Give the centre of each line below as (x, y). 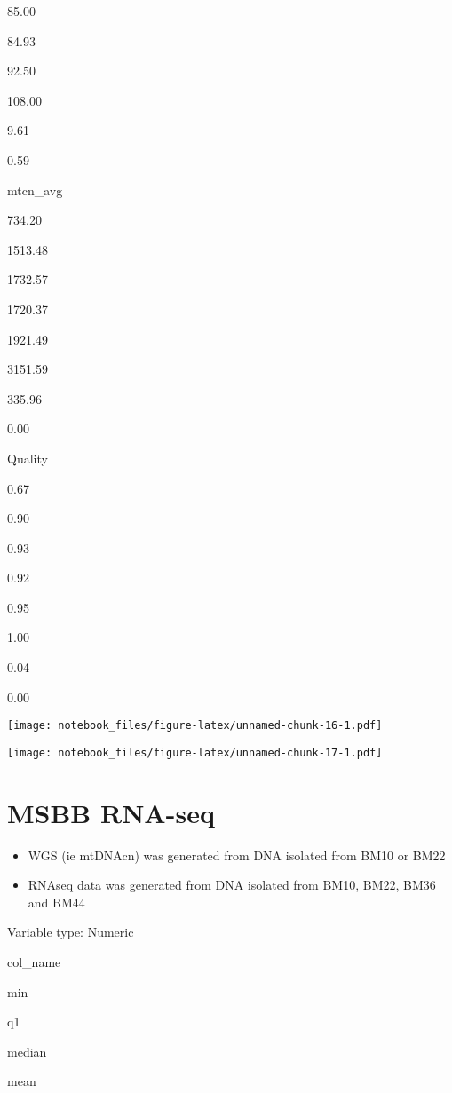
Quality (28, 458)
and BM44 (56, 902)
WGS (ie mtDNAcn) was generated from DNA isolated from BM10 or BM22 (237, 855)
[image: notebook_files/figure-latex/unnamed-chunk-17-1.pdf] (195, 752)
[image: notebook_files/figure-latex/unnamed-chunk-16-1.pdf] (195, 726)
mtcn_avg (35, 190)
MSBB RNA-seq (111, 812)
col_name (34, 962)
